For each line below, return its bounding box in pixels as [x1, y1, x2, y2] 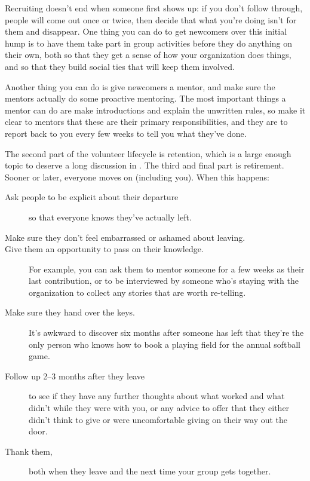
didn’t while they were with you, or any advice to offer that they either [29, 402, 290, 414]
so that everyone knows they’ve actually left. [29, 210, 192, 223]
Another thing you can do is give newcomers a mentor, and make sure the [5, 80, 275, 93]
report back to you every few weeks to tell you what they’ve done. [5, 127, 247, 139]
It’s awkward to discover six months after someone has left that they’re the [29, 326, 304, 339]
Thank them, [5, 445, 53, 457]
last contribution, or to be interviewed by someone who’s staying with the [29, 274, 299, 287]
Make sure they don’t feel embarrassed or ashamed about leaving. [5, 231, 245, 243]
